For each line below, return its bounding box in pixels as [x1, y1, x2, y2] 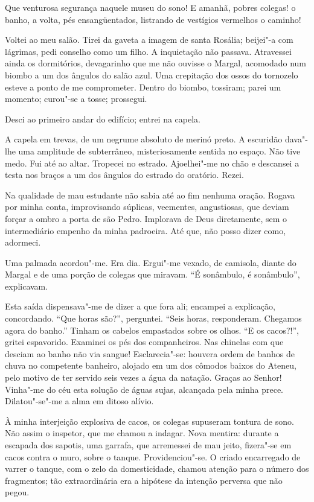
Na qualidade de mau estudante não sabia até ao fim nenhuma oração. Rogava [5, 188, 295, 201]
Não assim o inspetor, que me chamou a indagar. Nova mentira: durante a [5, 427, 279, 439]
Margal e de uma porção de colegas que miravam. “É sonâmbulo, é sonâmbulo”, [5, 268, 300, 281]
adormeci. [5, 236, 41, 249]
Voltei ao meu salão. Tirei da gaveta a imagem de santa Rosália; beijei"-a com [5, 33, 293, 46]
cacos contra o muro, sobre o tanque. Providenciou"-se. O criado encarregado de [5, 450, 301, 463]
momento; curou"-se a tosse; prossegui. [5, 92, 147, 105]
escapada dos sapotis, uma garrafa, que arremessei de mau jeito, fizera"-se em [5, 439, 292, 451]
